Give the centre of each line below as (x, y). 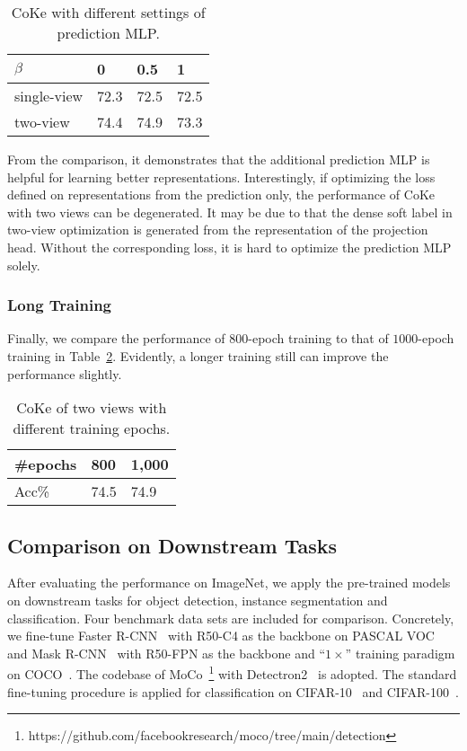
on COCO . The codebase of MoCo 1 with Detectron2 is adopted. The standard (232, 672)
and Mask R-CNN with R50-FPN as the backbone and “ (167, 653)
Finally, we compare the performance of (116, 338)
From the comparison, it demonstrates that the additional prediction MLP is (219, 159)
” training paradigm (400, 653)
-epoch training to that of (318, 338)
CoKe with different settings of (108, 12)
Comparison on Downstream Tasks (172, 545)
